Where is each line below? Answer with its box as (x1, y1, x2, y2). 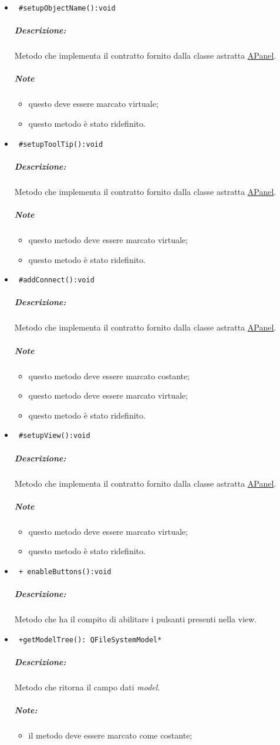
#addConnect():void (18, 276, 95, 285)
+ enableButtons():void (18, 567, 112, 576)
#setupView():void (18, 432, 90, 440)
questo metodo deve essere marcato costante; (28, 369, 190, 382)
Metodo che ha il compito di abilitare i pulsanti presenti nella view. (14, 613, 257, 625)
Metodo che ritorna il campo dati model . (14, 680, 160, 693)
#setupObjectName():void (18, 4, 116, 12)
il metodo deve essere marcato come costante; (28, 729, 193, 741)
